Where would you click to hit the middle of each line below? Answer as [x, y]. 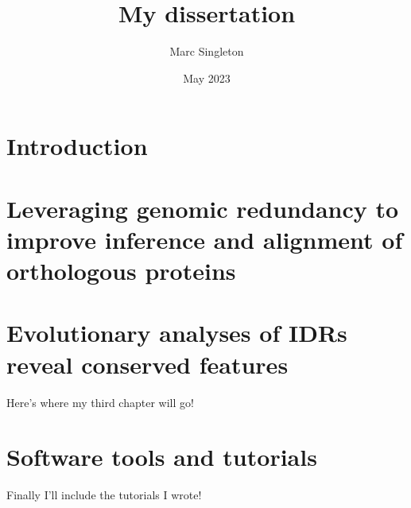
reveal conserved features [147, 364]
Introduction [77, 146]
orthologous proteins [121, 271]
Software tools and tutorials [162, 457]
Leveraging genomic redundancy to [203, 208]
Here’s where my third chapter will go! [100, 402]
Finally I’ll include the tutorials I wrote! [104, 495]
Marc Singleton [207, 51]
